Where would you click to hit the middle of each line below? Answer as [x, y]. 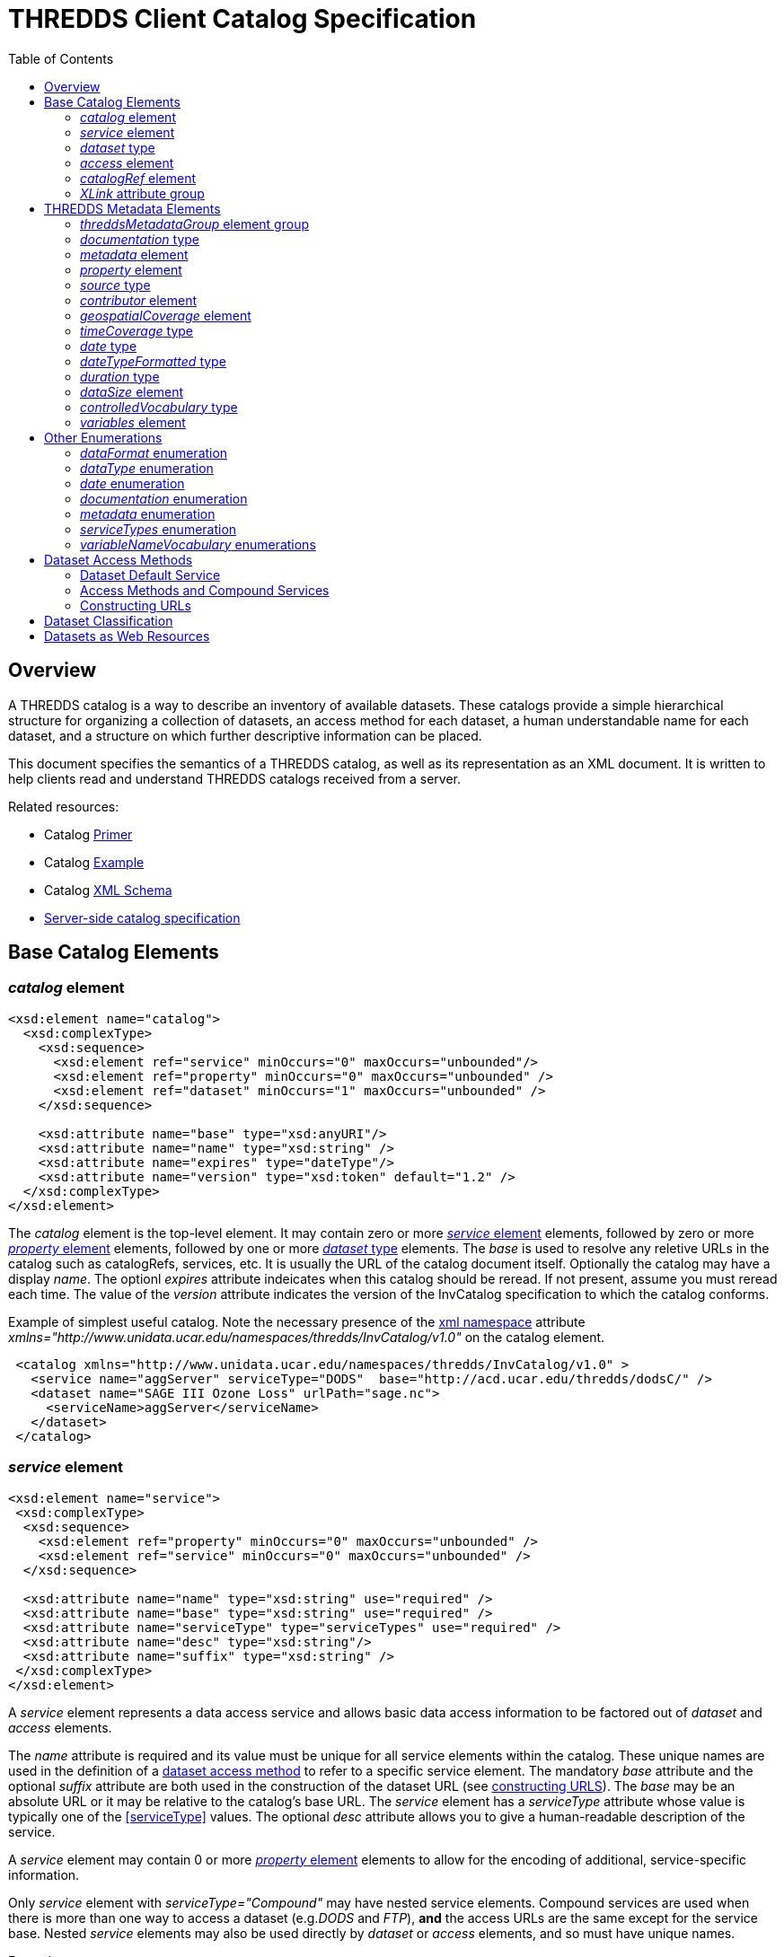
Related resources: [64, 806]
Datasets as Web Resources [127, 636]
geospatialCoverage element [166, 315]
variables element [133, 422]
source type [115, 285]
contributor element [139, 300]
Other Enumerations [103, 437]
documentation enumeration [164, 498]
